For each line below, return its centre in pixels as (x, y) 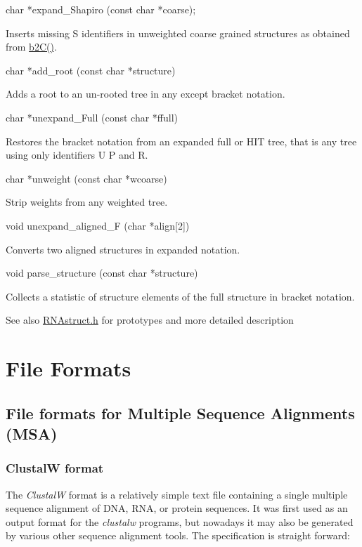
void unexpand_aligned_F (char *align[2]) (98, 225)
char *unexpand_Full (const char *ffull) (92, 117)
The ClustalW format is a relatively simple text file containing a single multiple (177, 494)
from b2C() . (31, 47)
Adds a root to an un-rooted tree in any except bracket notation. (146, 94)
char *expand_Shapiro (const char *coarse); (101, 9)
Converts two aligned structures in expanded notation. (123, 249)
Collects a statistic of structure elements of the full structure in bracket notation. (180, 296)
